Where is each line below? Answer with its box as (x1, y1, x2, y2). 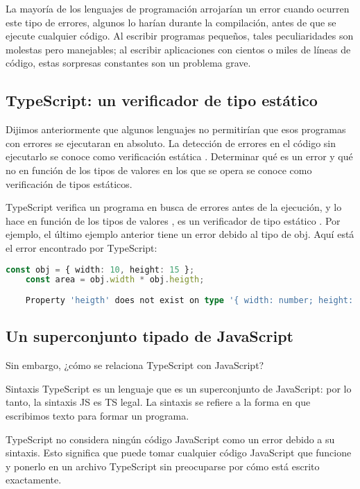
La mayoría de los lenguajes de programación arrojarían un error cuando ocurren (6, 1, 350, 15)
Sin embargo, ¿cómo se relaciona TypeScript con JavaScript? (6, 358, 264, 372)
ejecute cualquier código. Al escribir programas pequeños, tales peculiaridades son (6, 28, 354, 43)
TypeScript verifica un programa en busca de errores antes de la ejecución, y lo (6, 200, 342, 214)
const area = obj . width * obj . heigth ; (25, 275, 205, 285)
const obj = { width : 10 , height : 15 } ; (6, 264, 195, 275)
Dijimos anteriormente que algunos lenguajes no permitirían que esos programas (6, 122, 346, 137)
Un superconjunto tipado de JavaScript (6, 325, 293, 347)
